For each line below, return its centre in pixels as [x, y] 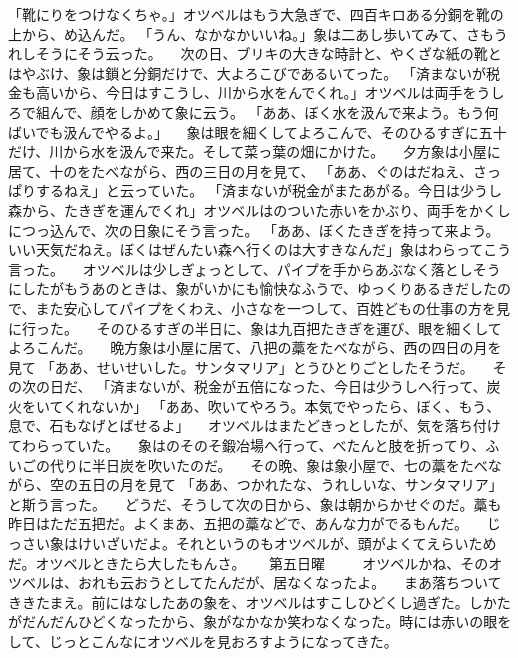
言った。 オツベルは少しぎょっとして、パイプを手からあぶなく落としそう [254, 268]
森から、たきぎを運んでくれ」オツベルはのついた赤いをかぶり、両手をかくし [259, 209]
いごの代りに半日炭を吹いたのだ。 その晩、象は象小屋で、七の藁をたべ [248, 464]
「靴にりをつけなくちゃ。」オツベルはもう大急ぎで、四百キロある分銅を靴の [256, 14]
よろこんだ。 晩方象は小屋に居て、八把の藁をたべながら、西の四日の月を [255, 347]
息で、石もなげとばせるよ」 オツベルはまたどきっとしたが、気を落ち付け [254, 425]
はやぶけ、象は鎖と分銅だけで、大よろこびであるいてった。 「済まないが [247, 72]
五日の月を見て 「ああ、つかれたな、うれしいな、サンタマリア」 [290, 484]
